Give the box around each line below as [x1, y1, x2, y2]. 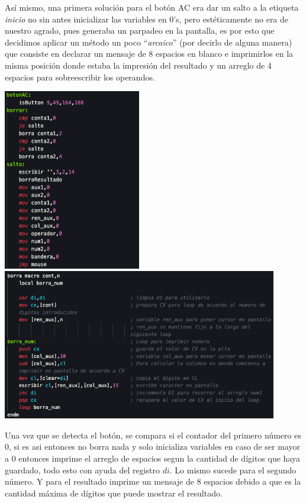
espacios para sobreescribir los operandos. [5, 70, 155, 83]
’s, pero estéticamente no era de [173, 12, 289, 25]
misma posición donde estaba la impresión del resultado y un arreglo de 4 [5, 59, 272, 71]
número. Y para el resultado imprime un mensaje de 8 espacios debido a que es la [5, 475, 301, 488]
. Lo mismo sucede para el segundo [169, 463, 297, 476]
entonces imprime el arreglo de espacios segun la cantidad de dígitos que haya [18, 452, 301, 464]
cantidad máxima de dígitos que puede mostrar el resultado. [5, 486, 223, 499]
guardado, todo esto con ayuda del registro [5, 463, 160, 476]
